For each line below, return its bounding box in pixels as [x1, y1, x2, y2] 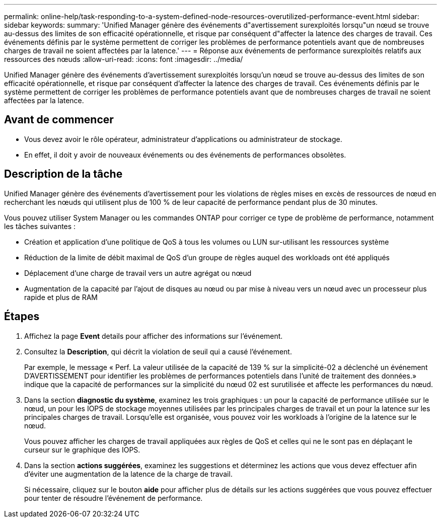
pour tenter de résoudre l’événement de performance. [24, 493, 203, 502]
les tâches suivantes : [4, 221, 76, 231]
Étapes [4, 310, 40, 323]
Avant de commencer [4, 113, 114, 126]
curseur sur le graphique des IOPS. [24, 445, 140, 454]
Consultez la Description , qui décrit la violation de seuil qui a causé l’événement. [24, 347, 292, 356]
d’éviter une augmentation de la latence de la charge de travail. [24, 469, 233, 478]
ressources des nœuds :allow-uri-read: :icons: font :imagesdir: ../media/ [4, 55, 243, 63]
